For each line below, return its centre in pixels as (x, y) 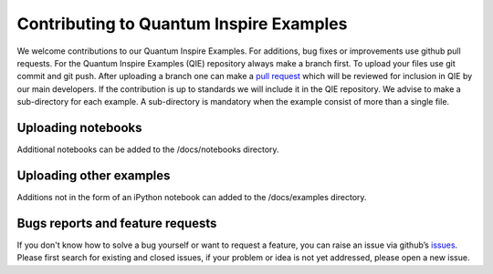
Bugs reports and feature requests (117, 223)
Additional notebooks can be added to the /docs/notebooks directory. (148, 149)
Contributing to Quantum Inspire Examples (182, 24)
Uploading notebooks (79, 127)
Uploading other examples (94, 175)
